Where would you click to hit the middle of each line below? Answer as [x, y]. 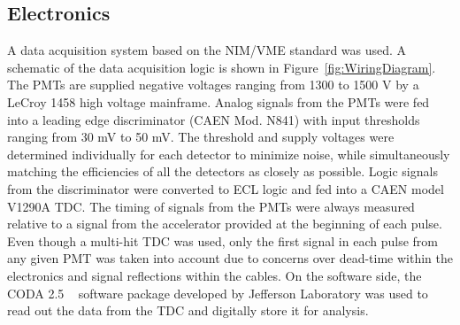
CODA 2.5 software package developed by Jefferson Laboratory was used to [218, 293]
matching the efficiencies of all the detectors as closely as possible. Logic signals [222, 171]
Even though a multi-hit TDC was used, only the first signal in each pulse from [222, 240]
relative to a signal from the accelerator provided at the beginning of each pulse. [225, 224]
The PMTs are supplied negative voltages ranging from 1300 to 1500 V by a [213, 85]
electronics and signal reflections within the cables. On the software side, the [215, 275]
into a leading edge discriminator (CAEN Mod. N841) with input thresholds [214, 119]
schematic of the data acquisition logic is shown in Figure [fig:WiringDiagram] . [222, 67]
